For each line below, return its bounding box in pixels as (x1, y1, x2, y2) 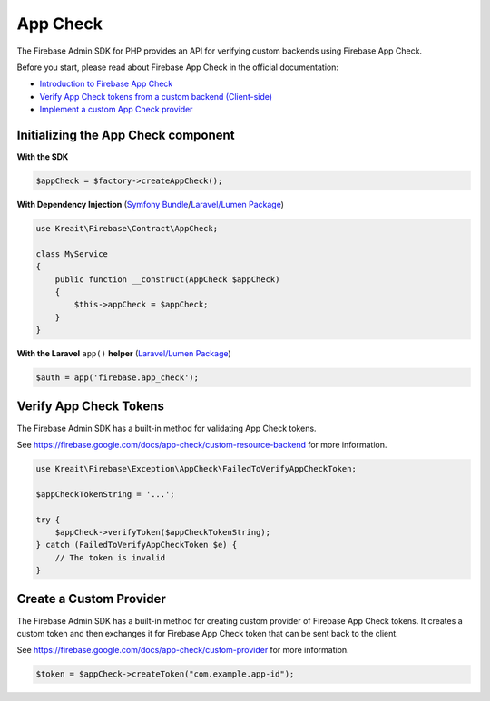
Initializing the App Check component (16, 127, 235, 142)
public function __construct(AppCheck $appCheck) (54, 274, 280, 285)
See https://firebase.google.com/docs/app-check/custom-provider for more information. (16, 645, 349, 656)
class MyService (35, 248, 109, 258)
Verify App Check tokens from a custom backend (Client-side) (39, 91, 272, 102)
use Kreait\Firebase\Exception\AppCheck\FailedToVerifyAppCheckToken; (35, 463, 358, 473)
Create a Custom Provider (16, 591, 167, 607)
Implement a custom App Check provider (39, 104, 193, 115)
